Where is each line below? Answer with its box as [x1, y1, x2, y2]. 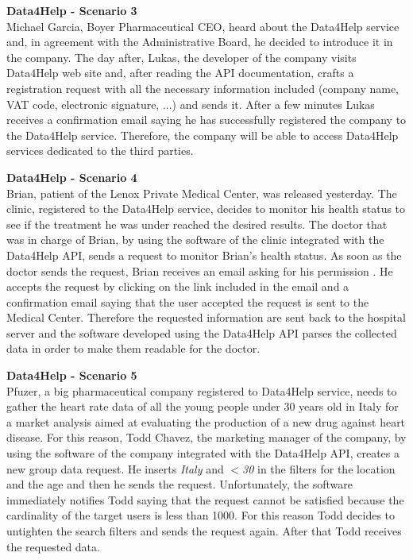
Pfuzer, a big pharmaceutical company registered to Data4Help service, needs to [6, 382, 397, 399]
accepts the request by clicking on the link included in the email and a [6, 278, 349, 295]
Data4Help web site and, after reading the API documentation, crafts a [6, 64, 354, 81]
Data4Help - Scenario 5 [6, 367, 137, 384]
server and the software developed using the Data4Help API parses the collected [6, 324, 397, 341]
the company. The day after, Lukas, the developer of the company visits [6, 48, 357, 65]
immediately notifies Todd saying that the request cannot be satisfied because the [6, 491, 404, 508]
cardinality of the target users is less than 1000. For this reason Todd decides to [6, 507, 396, 523]
